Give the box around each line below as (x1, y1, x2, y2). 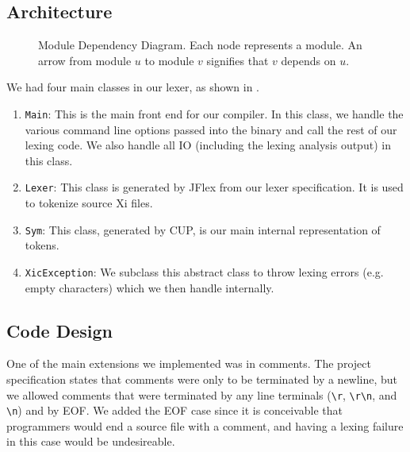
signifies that (206, 52, 269, 68)
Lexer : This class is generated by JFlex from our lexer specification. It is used (25, 179, 404, 195)
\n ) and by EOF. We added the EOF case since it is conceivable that (6, 402, 343, 419)
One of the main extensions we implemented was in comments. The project (6, 355, 371, 372)
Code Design (6, 318, 113, 342)
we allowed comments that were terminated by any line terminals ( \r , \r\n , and (6, 386, 397, 403)
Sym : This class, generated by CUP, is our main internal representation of (25, 221, 381, 238)
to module (144, 52, 194, 68)
